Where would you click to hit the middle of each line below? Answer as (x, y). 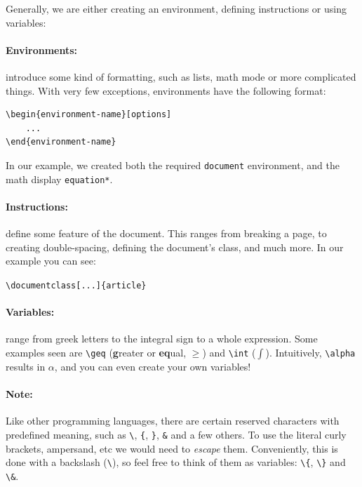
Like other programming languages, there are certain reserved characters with (173, 421)
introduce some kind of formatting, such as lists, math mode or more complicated (181, 76)
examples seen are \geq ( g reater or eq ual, (96, 352)
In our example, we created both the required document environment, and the (173, 165)
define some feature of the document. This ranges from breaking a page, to (166, 233)
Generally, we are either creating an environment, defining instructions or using (176, 8)
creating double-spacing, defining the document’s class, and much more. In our (175, 247)
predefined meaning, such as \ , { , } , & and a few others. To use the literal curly (176, 434)
